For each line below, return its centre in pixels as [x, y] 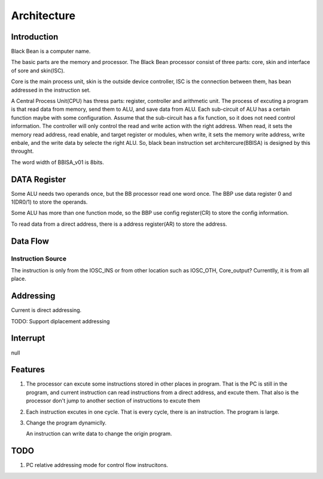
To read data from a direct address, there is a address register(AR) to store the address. [119, 224]
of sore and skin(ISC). [38, 70]
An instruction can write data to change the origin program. [99, 433]
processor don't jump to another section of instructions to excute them [113, 401]
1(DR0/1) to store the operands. [49, 202]
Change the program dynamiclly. [66, 423]
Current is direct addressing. [46, 310]
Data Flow [30, 241]
